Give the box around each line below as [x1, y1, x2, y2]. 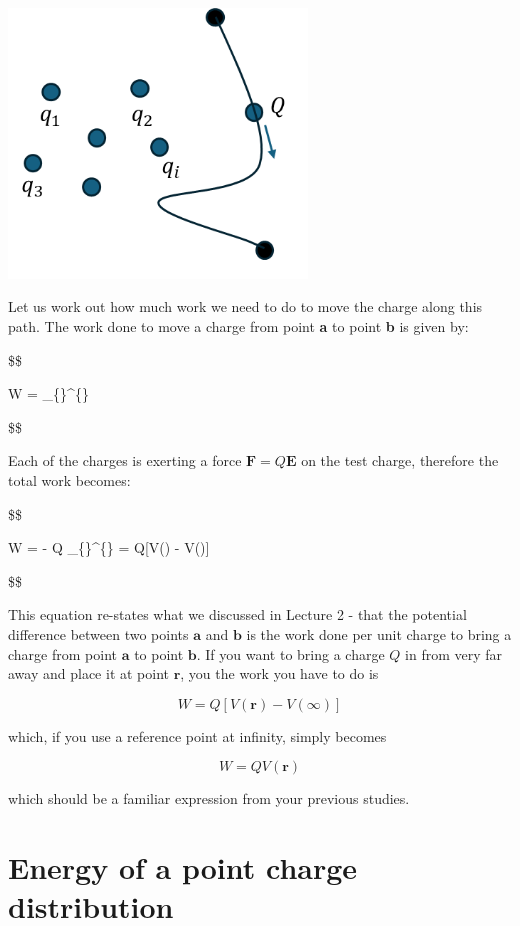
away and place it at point [8, 663, 169, 684]
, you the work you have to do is [180, 663, 379, 684]
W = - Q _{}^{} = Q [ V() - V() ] [8, 537, 210, 558]
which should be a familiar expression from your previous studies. [8, 788, 410, 809]
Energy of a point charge [8, 847, 358, 888]
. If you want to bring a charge [196, 643, 385, 664]
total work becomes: [8, 470, 131, 490]
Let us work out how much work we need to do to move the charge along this [8, 296, 483, 317]
